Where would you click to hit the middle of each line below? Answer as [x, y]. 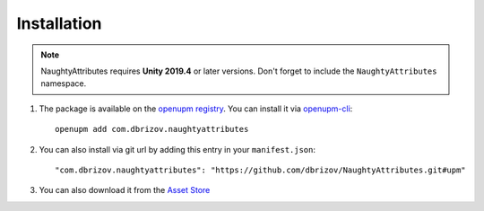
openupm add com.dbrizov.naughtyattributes [152, 129]
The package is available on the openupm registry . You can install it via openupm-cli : [196, 109]
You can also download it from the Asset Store [125, 190]
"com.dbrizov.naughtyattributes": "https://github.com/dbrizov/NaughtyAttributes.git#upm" [260, 170]
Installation [59, 23]
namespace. [64, 84]
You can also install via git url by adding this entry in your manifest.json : [177, 149]
